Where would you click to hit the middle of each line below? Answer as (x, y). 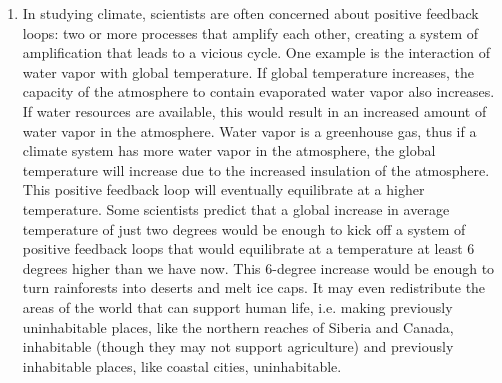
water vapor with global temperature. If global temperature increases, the (248, 71)
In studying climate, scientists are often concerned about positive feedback (250, 13)
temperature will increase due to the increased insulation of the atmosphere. (256, 169)
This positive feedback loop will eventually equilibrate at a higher (223, 189)
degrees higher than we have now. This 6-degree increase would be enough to (258, 267)
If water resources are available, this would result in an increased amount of (254, 110)
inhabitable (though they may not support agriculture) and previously (238, 346)
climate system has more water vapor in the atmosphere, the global (229, 150)
